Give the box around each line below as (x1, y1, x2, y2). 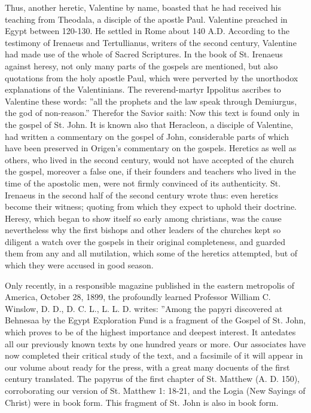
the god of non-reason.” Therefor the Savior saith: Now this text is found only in (5, 106, 300, 119)
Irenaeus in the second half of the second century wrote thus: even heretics (5, 188, 279, 201)
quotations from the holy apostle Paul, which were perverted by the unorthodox (5, 71, 298, 84)
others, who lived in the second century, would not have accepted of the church (5, 153, 294, 166)
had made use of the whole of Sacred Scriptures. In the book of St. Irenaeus (5, 48, 283, 60)
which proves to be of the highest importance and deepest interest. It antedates (5, 326, 296, 338)
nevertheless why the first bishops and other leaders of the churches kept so (5, 224, 281, 236)
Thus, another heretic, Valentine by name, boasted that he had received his (5, 1, 281, 13)
